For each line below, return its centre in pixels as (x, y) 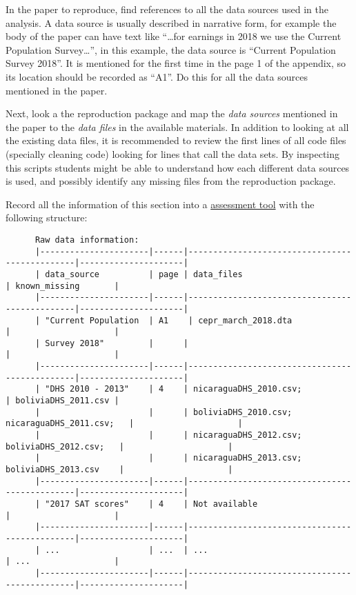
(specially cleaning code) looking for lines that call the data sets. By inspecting (173, 153)
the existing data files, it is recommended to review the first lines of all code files (176, 140)
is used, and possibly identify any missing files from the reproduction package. (171, 181)
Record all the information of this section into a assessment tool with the (160, 204)
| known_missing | (62, 286)
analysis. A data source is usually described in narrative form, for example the (171, 22)
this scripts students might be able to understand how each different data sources (178, 167)
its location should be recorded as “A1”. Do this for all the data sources (157, 76)
